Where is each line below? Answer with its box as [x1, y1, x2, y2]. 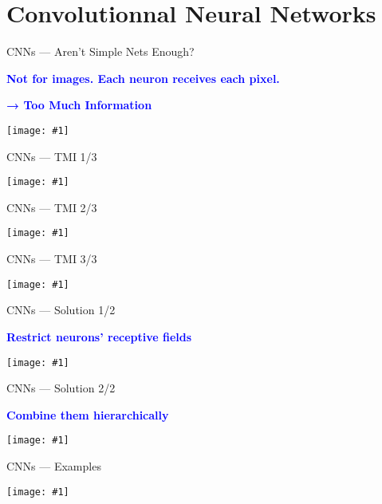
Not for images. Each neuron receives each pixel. [6, 69, 280, 86]
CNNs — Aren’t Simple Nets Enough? [6, 43, 195, 60]
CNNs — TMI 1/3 [6, 148, 97, 164]
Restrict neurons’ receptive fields [6, 328, 192, 345]
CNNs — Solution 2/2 [6, 380, 116, 396]
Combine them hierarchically [6, 406, 169, 423]
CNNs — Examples [6, 458, 101, 474]
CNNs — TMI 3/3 [6, 250, 97, 267]
